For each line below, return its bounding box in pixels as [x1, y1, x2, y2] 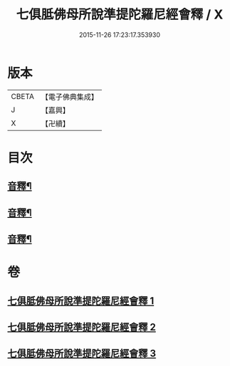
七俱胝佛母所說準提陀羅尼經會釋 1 [7, 295, 155, 307]
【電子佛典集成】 [41, 92, 98, 102]
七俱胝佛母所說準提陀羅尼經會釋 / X [16, 6, 224, 23]
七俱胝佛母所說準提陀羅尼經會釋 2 [7, 321, 157, 333]
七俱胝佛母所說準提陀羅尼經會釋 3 [7, 347, 157, 360]
